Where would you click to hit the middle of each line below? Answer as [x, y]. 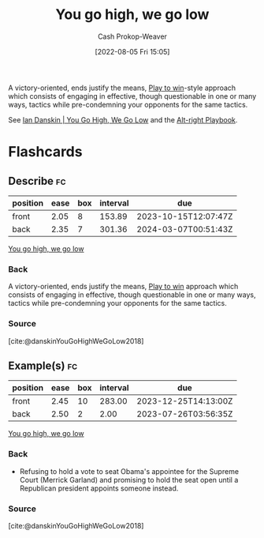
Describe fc [37, 181]
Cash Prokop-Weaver [132, 36]
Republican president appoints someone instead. [99, 488]
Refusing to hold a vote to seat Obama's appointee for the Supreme [129, 471]
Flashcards [45, 152]
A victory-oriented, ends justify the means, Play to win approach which [123, 287]
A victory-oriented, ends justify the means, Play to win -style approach [122, 88]
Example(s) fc [43, 365]
